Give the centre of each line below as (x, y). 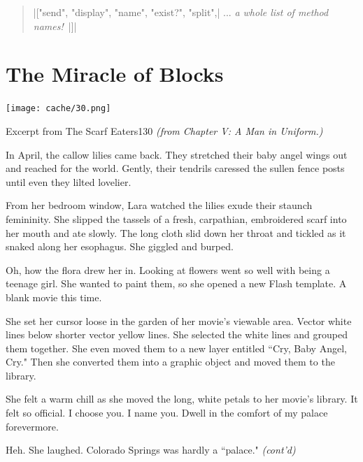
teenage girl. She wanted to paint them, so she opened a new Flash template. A (176, 283)
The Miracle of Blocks (115, 74)
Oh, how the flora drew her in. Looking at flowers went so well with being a (168, 269)
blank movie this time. (54, 297)
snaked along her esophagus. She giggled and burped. (120, 246)
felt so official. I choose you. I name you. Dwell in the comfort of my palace (167, 413)
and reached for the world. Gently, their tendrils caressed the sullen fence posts (175, 168)
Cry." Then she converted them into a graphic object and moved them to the (170, 362)
